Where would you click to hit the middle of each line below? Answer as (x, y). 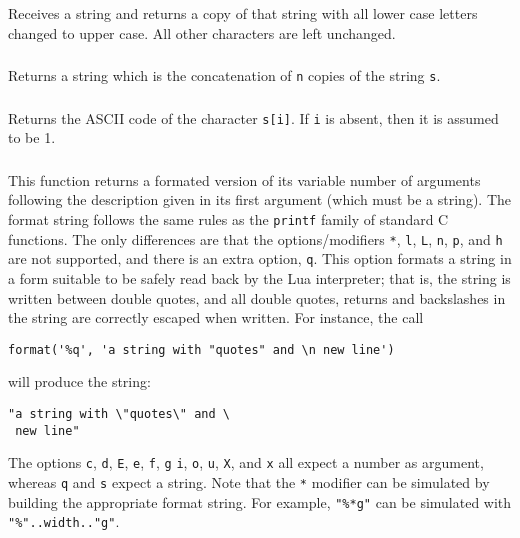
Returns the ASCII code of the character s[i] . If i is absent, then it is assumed (253, 117)
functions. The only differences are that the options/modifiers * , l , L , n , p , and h (255, 238)
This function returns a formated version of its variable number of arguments (244, 179)
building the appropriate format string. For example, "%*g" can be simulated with (260, 501)
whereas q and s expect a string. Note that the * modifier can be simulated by (249, 481)
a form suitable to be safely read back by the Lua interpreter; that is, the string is (259, 277)
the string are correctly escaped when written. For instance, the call (216, 317)
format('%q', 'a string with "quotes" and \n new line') (201, 349)
